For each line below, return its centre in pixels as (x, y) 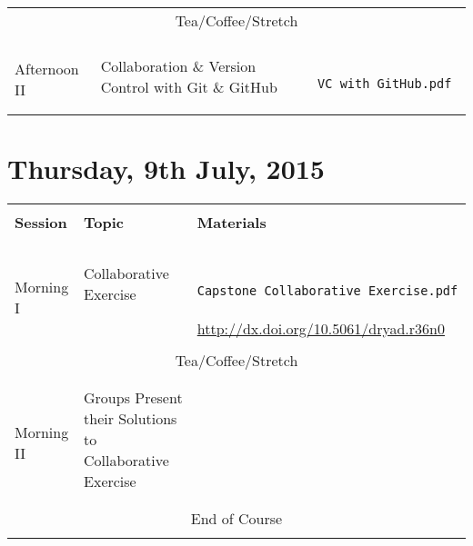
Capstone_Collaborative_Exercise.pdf (327, 291)
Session (41, 223)
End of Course (236, 519)
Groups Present (133, 398)
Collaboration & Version (178, 66)
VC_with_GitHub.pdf (385, 84)
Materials (231, 223)
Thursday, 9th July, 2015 (166, 169)
